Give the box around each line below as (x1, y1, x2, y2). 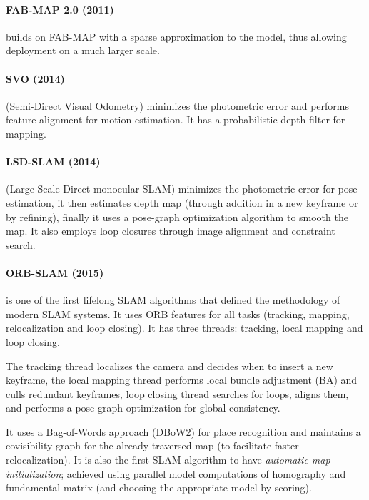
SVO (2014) (6, 71, 65, 86)
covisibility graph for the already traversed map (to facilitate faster (6, 438, 299, 453)
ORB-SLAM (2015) (6, 265, 104, 280)
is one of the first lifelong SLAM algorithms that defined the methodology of (6, 292, 340, 307)
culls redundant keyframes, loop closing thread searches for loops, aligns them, (6, 386, 349, 401)
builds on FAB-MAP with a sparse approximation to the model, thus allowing (6, 29, 347, 44)
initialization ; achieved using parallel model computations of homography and (6, 466, 346, 481)
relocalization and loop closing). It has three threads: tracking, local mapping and (6, 320, 363, 335)
